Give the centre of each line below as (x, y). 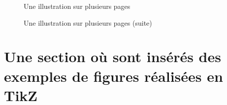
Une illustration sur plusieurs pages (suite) (88, 22)
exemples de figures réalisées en (113, 76)
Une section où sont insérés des (113, 56)
